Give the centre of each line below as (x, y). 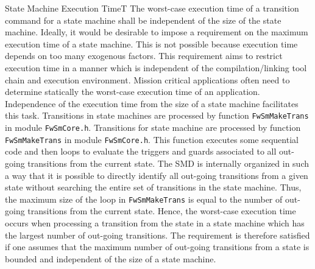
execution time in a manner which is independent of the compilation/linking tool (156, 67)
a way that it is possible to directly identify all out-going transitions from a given (157, 175)
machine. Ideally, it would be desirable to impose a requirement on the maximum (157, 32)
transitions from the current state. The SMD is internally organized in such (168, 163)
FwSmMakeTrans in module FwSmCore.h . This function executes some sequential (152, 139)
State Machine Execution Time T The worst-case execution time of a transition (152, 8)
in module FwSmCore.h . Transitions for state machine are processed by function (153, 127)
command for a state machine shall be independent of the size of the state (143, 20)
